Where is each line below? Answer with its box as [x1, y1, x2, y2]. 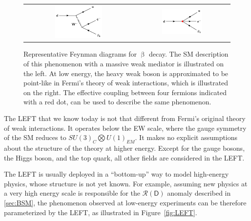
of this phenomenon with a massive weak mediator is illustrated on [23, 59, 224, 69]
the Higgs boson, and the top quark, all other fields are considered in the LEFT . [4, 152, 245, 162]
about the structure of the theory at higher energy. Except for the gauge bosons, [4, 142, 245, 153]
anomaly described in [167, 188, 231, 198]
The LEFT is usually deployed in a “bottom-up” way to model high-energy [4, 169, 229, 179]
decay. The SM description [148, 49, 229, 59]
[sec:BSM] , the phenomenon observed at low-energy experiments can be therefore [4, 197, 247, 207]
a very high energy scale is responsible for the [4, 188, 140, 198]
